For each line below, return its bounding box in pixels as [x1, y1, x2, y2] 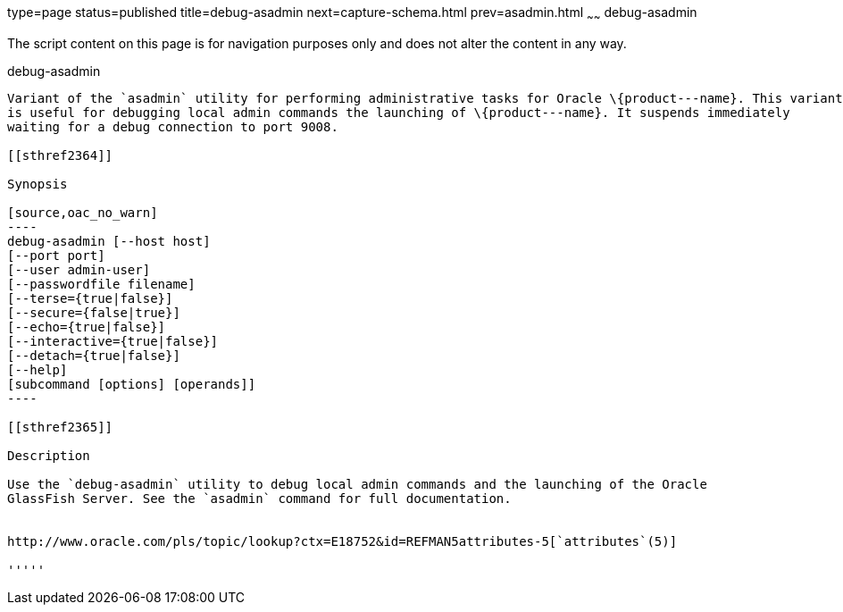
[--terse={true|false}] [7, 290, 173, 306]
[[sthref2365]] [7, 419, 113, 434]
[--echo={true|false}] [7, 319, 166, 334]
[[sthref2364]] [7, 147, 113, 163]
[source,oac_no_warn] [7, 205, 158, 220]
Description [7, 448, 90, 463]
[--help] [7, 362, 68, 377]
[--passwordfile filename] [7, 276, 196, 291]
